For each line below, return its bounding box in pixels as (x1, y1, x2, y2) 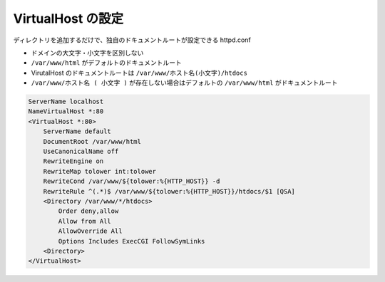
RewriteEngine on (43, 157, 104, 165)
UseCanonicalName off (43, 147, 119, 156)
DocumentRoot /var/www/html (43, 137, 142, 145)
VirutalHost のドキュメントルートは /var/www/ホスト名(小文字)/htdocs (31, 68, 247, 77)
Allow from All (58, 217, 112, 225)
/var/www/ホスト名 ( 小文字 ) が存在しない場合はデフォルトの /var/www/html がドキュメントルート (31, 78, 338, 87)
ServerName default (43, 127, 112, 135)
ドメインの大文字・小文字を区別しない (31, 48, 144, 57)
